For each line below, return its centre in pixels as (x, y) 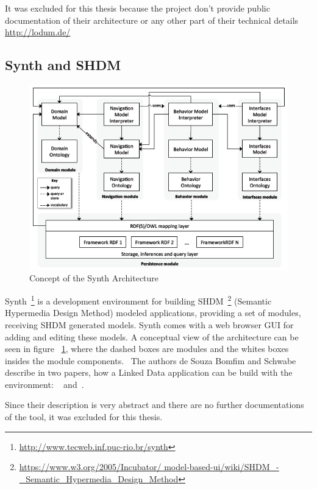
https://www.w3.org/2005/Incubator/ (90, 467)
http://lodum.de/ (38, 32)
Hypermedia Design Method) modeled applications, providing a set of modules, (153, 313)
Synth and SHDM (63, 65)
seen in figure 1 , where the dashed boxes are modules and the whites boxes (147, 349)
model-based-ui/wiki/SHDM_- (222, 467)
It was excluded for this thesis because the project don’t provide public (137, 8)
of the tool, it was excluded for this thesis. (84, 417)
